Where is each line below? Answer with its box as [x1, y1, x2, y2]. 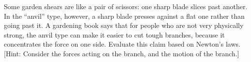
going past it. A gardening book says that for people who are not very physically [4, 20, 244, 30]
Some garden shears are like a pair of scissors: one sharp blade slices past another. [4, 1, 248, 11]
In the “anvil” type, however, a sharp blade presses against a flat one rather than [4, 11, 245, 21]
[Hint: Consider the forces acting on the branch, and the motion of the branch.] [4, 48, 239, 58]
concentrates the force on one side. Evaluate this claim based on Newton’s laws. [4, 39, 240, 49]
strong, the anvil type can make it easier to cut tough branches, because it [4, 29, 225, 39]
